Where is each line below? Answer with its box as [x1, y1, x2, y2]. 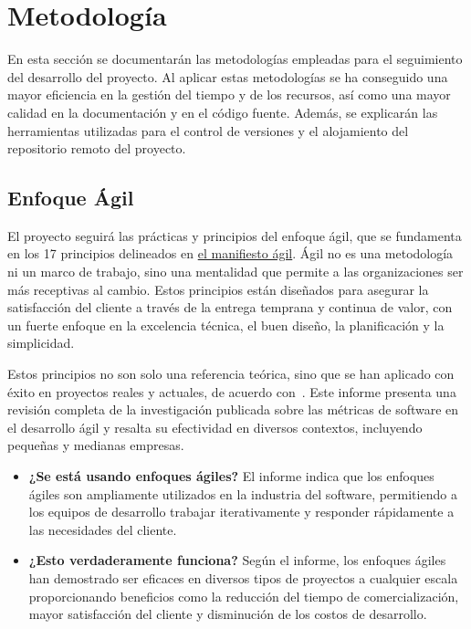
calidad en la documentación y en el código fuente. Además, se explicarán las [7, 102, 438, 121]
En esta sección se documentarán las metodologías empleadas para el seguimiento [7, 49, 463, 68]
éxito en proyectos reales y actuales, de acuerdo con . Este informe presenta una [7, 382, 456, 401]
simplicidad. [7, 333, 75, 352]
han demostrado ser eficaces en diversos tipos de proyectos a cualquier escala [28, 568, 458, 587]
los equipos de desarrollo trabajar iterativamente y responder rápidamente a [28, 502, 455, 521]
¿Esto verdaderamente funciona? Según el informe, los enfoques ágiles [28, 550, 446, 570]
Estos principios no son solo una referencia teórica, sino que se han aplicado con [7, 364, 455, 383]
